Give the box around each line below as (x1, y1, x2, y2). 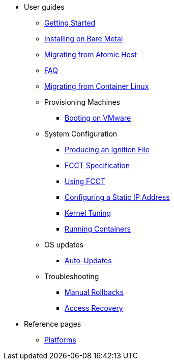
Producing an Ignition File (65, 145, 150, 154)
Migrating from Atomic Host (44, 50, 137, 59)
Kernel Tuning (65, 209, 111, 217)
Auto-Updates (65, 256, 112, 265)
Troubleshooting (44, 272, 99, 281)
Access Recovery (65, 304, 123, 312)
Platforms (44, 335, 76, 344)
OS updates (44, 240, 83, 249)
